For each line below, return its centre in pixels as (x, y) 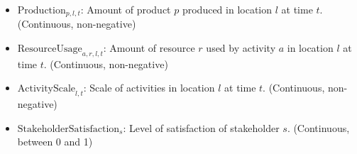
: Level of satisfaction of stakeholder (201, 127)
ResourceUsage (50, 49)
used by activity (241, 48)
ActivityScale (46, 89)
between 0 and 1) (55, 142)
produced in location (227, 9)
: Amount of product (126, 9)
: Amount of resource (149, 48)
